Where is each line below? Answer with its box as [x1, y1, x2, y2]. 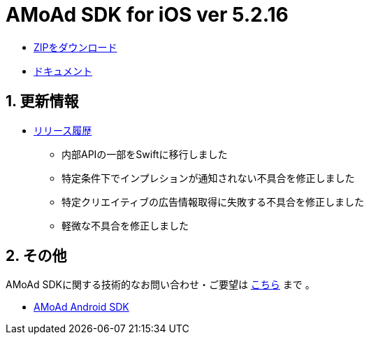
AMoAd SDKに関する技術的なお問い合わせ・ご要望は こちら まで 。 [6, 278, 315, 291]
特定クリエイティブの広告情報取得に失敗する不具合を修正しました [61, 195, 364, 208]
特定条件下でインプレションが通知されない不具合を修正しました [61, 171, 355, 184]
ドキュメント [34, 64, 92, 77]
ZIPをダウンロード [34, 41, 117, 53]
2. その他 [6, 247, 67, 265]
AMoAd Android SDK [34, 301, 129, 313]
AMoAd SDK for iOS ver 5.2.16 [6, 3, 289, 27]
